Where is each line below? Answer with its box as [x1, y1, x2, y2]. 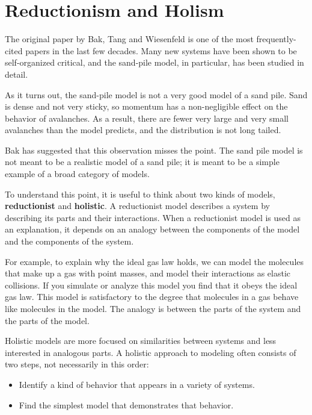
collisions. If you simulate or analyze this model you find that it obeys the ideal [5, 278, 298, 291]
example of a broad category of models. [5, 167, 150, 180]
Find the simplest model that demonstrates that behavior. [19, 398, 234, 411]
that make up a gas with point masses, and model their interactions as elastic [5, 267, 291, 279]
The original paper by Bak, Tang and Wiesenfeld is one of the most [5, 33, 254, 45]
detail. [5, 67, 28, 80]
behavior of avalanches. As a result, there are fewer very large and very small [5, 111, 289, 124]
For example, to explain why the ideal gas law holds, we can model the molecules [5, 255, 304, 267]
